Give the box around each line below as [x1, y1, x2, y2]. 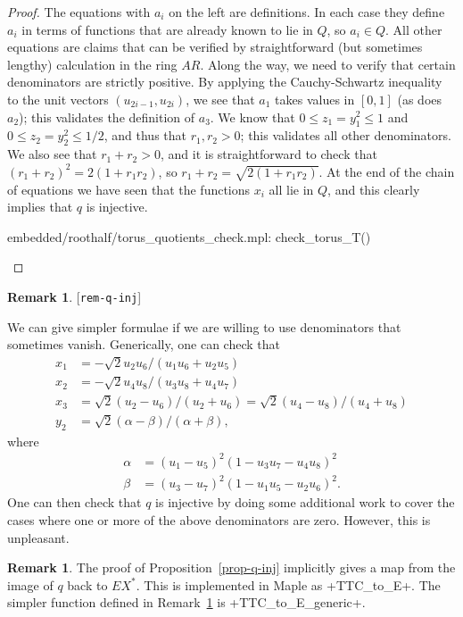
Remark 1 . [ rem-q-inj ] [7, 287, 142, 305]
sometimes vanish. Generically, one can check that [7, 335, 280, 354]
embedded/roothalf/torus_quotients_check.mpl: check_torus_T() [7, 227, 371, 246]
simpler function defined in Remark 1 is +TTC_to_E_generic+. [7, 593, 366, 612]
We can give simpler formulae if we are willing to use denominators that [7, 317, 401, 336]
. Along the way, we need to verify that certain [200, 54, 456, 73]
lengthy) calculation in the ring [7, 54, 178, 73]
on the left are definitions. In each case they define [169, 3, 445, 21]
